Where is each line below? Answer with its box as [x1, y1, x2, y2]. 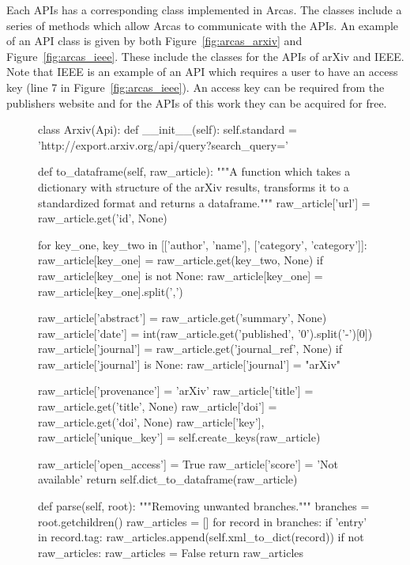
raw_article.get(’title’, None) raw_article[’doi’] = [38, 398, 277, 415]
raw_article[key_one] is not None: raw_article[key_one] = [38, 267, 323, 283]
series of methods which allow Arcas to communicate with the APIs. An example [6, 17, 399, 33]
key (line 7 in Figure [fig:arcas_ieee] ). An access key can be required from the [6, 78, 385, 95]
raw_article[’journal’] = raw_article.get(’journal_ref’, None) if [38, 340, 342, 357]
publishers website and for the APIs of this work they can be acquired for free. [6, 94, 387, 111]
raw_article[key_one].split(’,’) [38, 282, 183, 299]
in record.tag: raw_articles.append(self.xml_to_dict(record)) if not [38, 529, 364, 545]
